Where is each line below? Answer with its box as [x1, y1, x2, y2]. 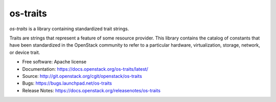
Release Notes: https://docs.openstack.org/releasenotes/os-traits [22, 87, 161, 93]
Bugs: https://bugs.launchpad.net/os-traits [22, 80, 112, 87]
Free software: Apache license [22, 59, 87, 65]
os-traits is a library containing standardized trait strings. [9, 26, 129, 32]
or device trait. [9, 49, 40, 55]
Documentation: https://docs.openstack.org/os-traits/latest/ [22, 66, 148, 72]
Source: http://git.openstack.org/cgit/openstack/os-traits [22, 73, 143, 79]
